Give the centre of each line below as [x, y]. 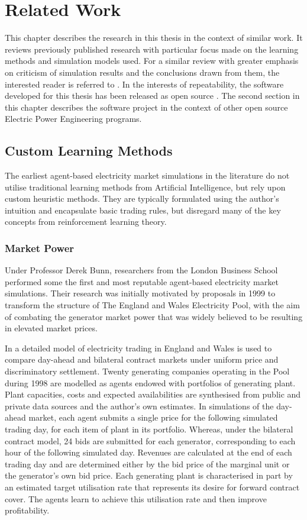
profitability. [27, 510]
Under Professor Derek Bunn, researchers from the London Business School [141, 270]
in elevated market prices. [51, 328]
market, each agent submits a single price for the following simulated [153, 417]
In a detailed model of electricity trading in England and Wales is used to [138, 348]
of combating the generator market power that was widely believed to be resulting [154, 316]
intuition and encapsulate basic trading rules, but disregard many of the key [143, 210]
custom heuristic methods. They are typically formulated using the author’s [142, 198]
